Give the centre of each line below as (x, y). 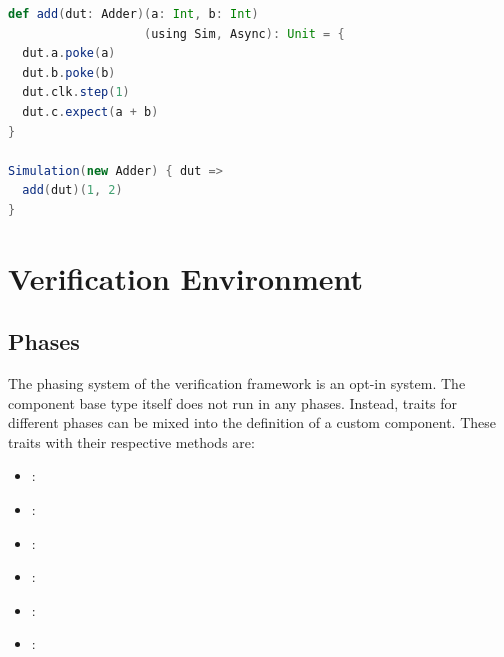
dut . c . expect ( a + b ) (90, 111)
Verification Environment (186, 277)
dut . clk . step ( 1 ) (76, 92)
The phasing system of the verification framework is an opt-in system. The (237, 383)
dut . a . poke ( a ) (69, 53)
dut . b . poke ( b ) (69, 72)
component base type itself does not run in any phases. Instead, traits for (233, 402)
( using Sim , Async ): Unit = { (244, 33)
